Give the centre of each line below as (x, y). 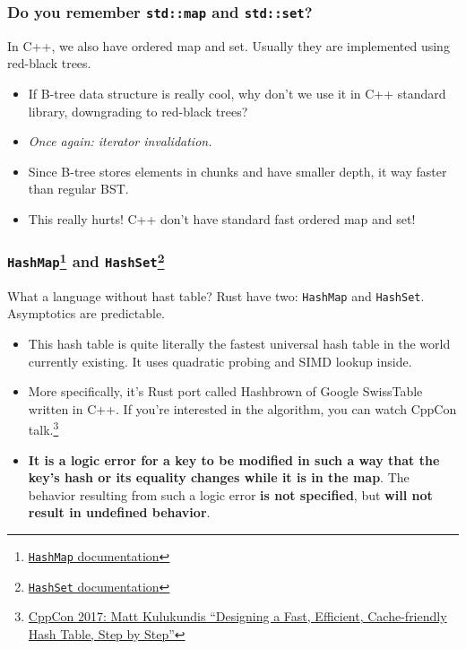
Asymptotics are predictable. (86, 313)
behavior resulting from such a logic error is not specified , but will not (230, 494)
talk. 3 (43, 428)
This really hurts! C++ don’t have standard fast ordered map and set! (222, 218)
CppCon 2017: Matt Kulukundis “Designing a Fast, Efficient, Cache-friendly (237, 616)
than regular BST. (78, 189)
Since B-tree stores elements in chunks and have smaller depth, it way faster (237, 171)
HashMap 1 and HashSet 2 (86, 260)
